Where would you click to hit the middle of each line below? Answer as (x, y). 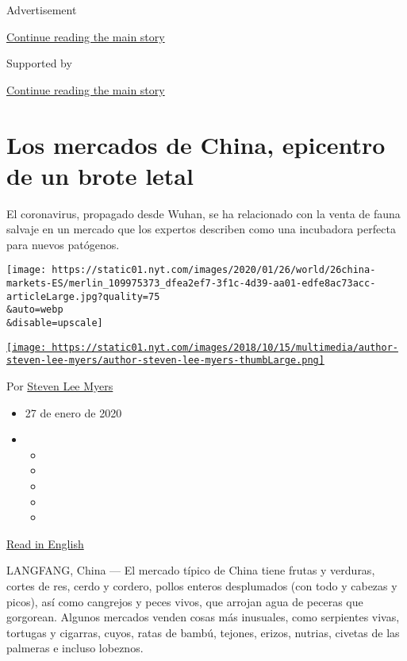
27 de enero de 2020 (73, 412)
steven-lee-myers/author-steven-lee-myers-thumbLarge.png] (165, 361)
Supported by (39, 63)
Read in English (45, 543)
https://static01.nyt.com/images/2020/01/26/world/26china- (214, 270)
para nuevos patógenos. (63, 244)
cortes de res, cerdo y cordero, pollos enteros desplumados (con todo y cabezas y (202, 586)
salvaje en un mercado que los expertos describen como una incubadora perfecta (201, 229)
